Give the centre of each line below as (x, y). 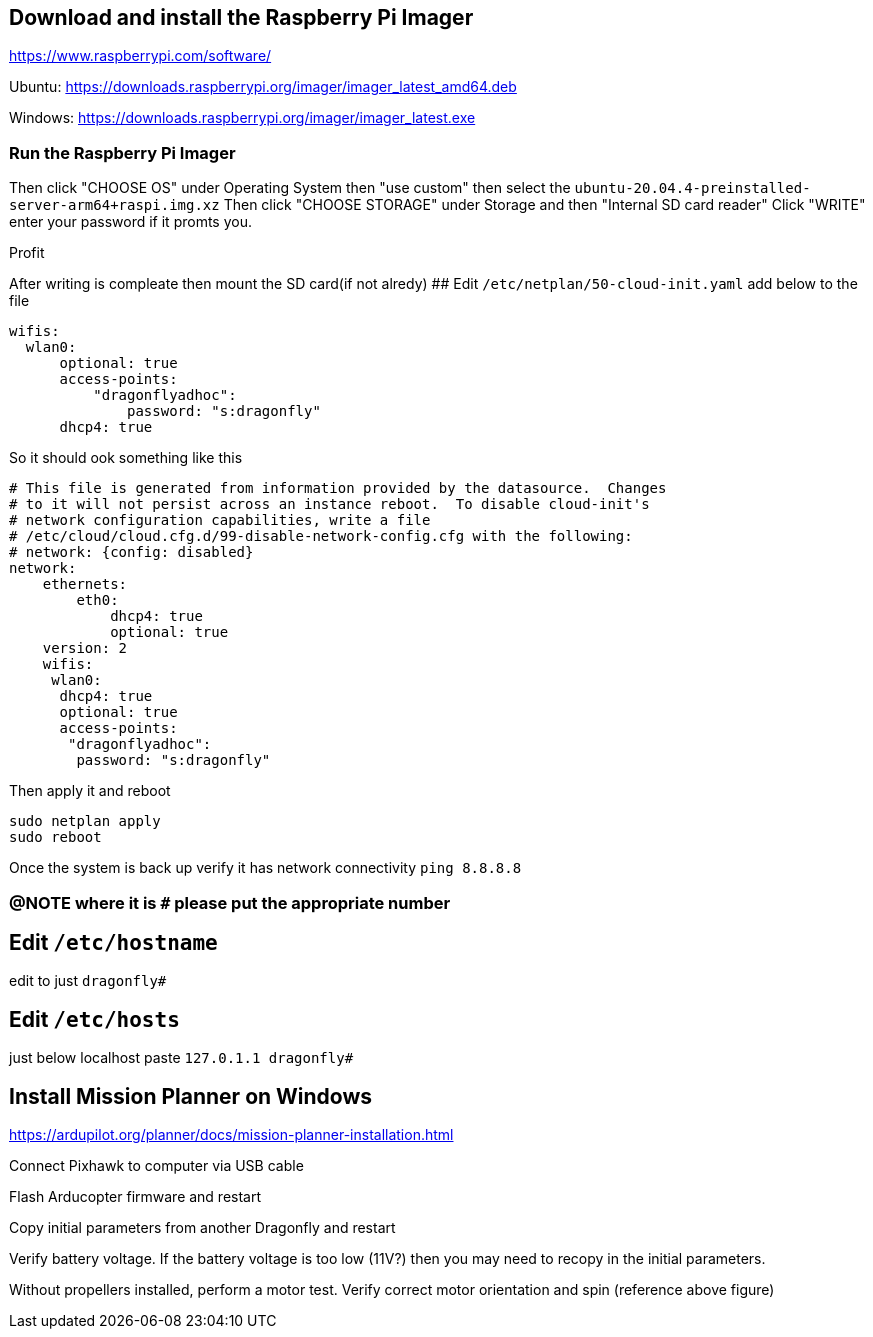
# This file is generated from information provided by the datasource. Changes (338, 488)
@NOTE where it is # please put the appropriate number (230, 902)
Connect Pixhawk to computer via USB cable (156, 1166)
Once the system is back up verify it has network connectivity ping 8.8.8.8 (265, 868)
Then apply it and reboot (90, 791)
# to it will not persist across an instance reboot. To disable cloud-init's (329, 504)
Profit (27, 253)
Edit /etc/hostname (113, 942)
